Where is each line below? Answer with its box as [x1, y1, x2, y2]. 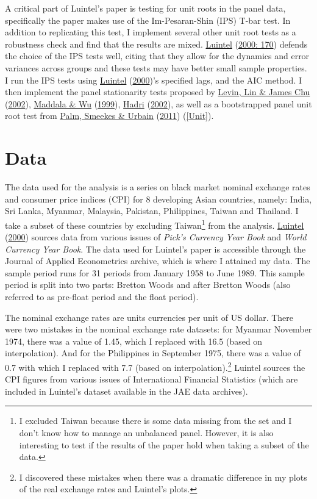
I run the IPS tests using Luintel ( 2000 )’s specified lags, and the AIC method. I [5, 73, 302, 86]
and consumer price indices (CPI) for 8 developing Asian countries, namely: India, [5, 192, 312, 205]
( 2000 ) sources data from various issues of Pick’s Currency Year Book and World [5, 231, 307, 243]
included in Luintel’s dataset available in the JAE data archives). [5, 384, 248, 397]
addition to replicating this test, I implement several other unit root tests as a [5, 26, 296, 38]
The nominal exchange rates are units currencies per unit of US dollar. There [5, 311, 294, 323]
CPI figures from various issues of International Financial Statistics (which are [5, 373, 298, 386]
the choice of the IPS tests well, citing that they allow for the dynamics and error [5, 49, 310, 62]
